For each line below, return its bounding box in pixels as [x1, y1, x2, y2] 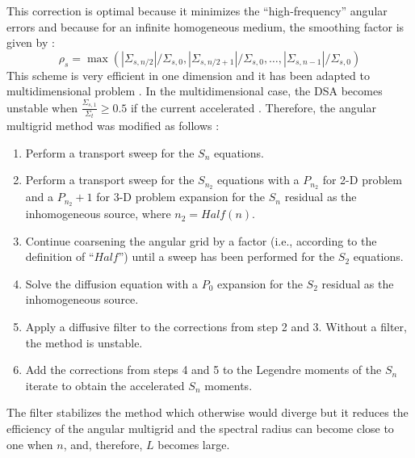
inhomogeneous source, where [25, 205, 171, 222]
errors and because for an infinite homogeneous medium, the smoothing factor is [6, 18, 405, 35]
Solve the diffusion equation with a [25, 275, 199, 292]
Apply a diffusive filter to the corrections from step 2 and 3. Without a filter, [25, 318, 407, 335]
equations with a [217, 171, 300, 188]
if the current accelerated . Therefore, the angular [130, 99, 376, 116]
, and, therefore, [63, 435, 143, 452]
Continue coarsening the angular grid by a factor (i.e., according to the [25, 232, 377, 249]
